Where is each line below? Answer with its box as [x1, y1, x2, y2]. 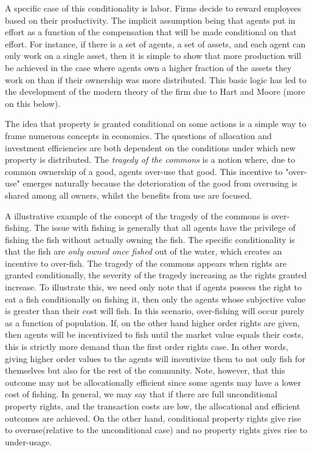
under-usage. [5, 435, 52, 448]
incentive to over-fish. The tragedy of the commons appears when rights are [5, 256, 287, 269]
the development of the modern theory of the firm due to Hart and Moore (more [5, 85, 305, 98]
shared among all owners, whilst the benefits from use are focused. [5, 188, 252, 201]
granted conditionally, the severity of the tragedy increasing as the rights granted [5, 269, 307, 281]
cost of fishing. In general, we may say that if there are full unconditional [5, 388, 277, 400]
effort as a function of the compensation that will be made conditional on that [5, 26, 297, 38]
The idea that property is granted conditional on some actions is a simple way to [5, 117, 307, 130]
